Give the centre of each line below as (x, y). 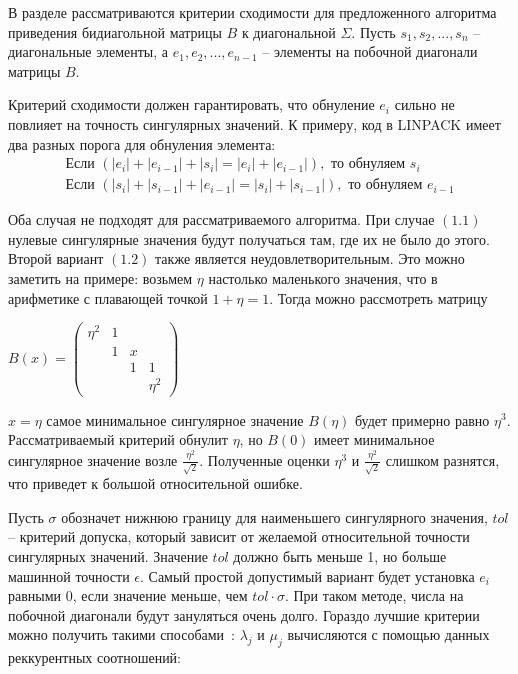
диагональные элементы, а (88, 51)
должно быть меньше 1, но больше (340, 556)
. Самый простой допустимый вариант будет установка (307, 575)
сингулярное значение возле (93, 459)
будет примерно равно (422, 419)
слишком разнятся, (442, 459)
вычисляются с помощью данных (388, 634)
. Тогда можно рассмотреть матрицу (378, 297)
